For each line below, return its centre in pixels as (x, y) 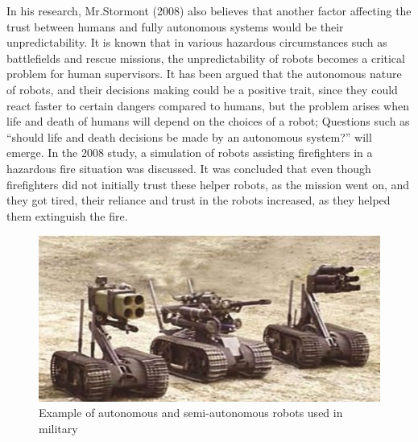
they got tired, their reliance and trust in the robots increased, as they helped (199, 200)
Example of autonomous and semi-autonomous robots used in (191, 413)
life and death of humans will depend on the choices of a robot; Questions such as (208, 121)
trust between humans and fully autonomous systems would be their (175, 26)
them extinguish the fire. (67, 215)
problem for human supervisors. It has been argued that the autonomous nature (204, 74)
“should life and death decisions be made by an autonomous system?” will (189, 136)
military (58, 428)
